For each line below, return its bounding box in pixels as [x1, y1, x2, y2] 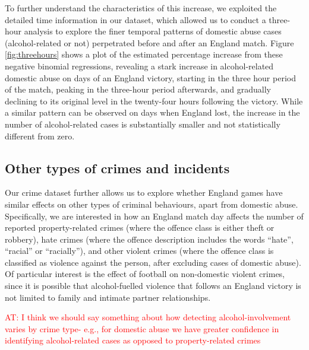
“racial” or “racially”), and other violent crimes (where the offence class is [5, 244, 274, 257]
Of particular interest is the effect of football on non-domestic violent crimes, [5, 268, 285, 280]
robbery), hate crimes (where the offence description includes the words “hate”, [5, 233, 294, 245]
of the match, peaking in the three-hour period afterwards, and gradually [5, 83, 271, 96]
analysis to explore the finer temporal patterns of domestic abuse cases [24, 25, 282, 37]
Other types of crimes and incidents [5, 158, 230, 177]
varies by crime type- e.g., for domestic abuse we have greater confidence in [5, 322, 279, 335]
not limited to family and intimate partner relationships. [5, 291, 211, 303]
